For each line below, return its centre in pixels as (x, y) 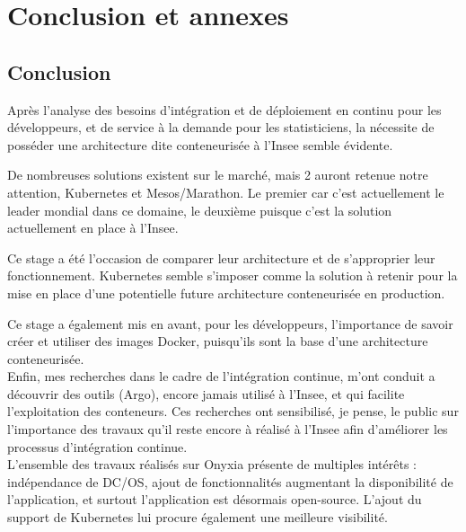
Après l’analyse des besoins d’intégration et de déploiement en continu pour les (224, 109)
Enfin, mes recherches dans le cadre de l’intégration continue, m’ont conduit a (221, 376)
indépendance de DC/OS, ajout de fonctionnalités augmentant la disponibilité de (230, 481)
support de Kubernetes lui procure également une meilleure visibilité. (198, 517)
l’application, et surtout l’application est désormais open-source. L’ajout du (215, 499)
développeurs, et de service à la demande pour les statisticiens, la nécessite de (221, 127)
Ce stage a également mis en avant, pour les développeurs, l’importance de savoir (230, 323)
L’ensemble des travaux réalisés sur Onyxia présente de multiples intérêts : (212, 464)
